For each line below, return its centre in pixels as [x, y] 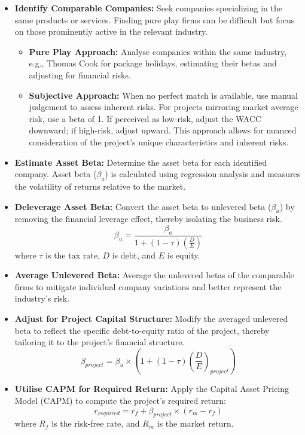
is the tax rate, [73, 255]
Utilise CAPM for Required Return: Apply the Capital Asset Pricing [152, 389]
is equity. [184, 255]
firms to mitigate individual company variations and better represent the [148, 286]
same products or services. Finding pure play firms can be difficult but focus [155, 19]
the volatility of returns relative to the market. [100, 186]
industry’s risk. [42, 298]
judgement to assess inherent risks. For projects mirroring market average [164, 107]
